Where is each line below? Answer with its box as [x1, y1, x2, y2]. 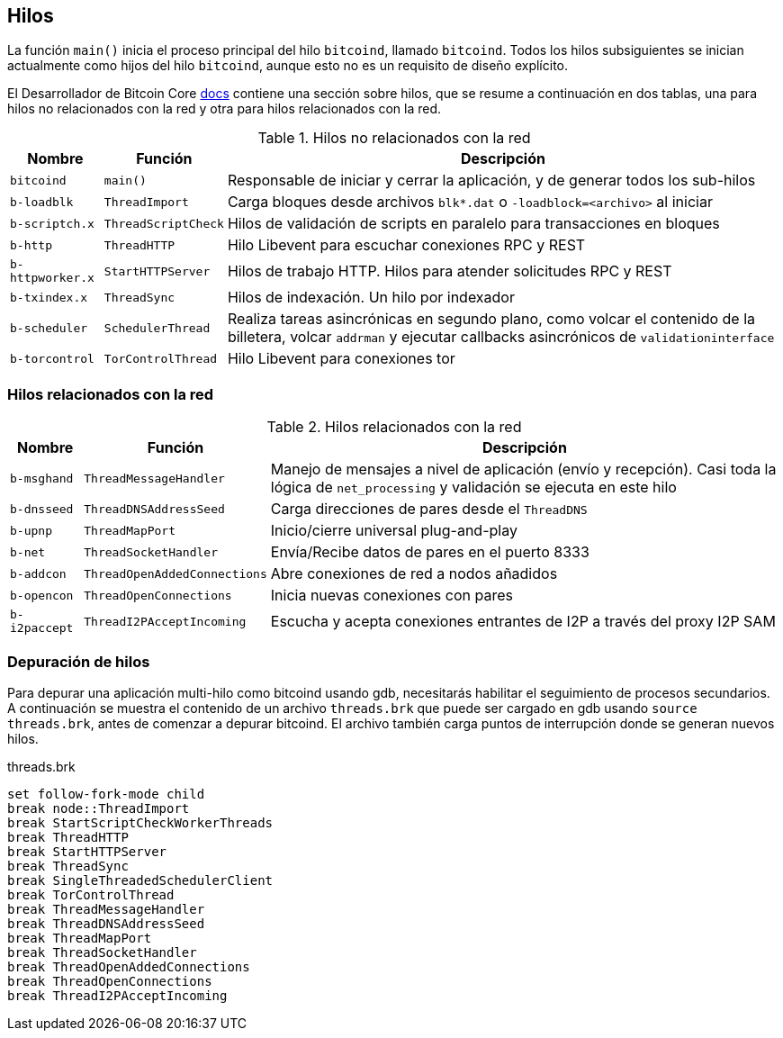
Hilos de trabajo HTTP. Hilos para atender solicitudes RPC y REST [227, 262, 672, 281]
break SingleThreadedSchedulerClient [7, 872, 274, 888]
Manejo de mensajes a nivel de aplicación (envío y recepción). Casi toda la [270, 460, 777, 479]
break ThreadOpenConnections [7, 973, 212, 988]
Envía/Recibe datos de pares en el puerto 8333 [270, 543, 589, 562]
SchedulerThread [103, 320, 211, 335]
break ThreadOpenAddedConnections [7, 959, 250, 974]
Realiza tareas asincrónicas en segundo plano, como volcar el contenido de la [227, 310, 756, 329]
